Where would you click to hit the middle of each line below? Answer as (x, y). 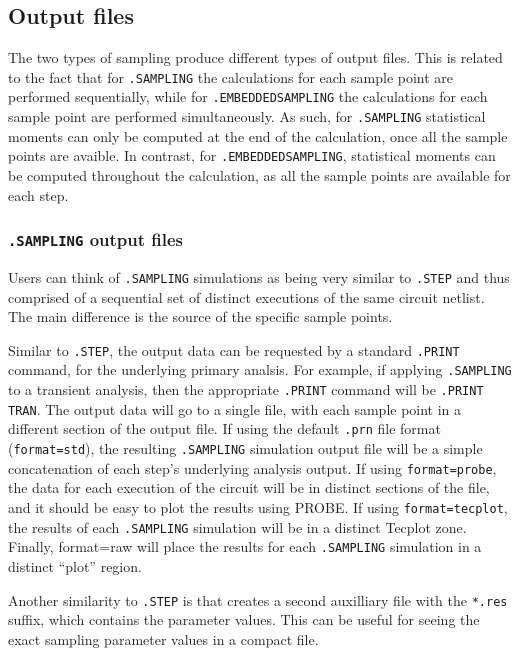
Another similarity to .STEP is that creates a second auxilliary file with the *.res (258, 599)
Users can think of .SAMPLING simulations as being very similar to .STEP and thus (259, 276)
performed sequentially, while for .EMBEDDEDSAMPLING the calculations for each (248, 96)
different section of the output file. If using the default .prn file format (224, 428)
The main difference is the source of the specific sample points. (200, 316)
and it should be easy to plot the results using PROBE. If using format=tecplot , (258, 507)
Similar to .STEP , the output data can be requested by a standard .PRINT (234, 349)
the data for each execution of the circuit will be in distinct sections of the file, (249, 487)
